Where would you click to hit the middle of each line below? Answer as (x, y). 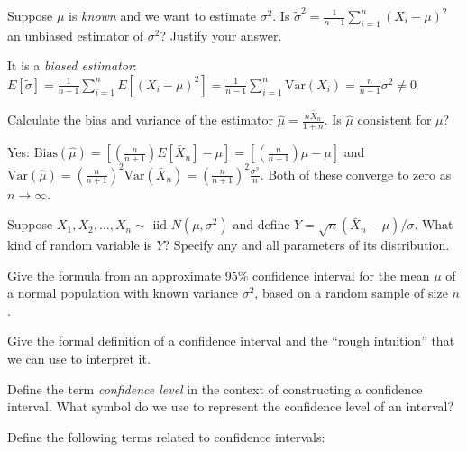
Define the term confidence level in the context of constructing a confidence (215, 388)
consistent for (394, 120)
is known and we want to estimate (162, 15)
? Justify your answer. (221, 35)
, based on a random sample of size (351, 293)
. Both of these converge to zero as (356, 174)
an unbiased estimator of (76, 35)
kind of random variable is (80, 244)
